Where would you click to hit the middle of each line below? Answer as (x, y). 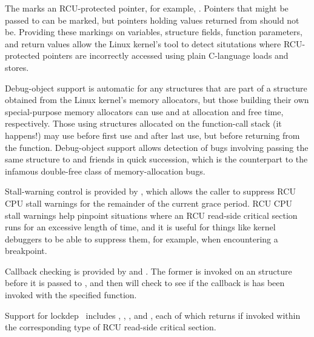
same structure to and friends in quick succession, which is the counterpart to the (156, 159)
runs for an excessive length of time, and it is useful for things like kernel (140, 227)
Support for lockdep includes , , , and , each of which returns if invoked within (153, 315)
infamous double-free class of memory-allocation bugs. (105, 171)
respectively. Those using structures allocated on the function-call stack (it (143, 123)
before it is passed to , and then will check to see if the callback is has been (145, 283)
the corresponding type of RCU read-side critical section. (111, 327)
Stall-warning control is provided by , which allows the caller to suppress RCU (150, 191)
